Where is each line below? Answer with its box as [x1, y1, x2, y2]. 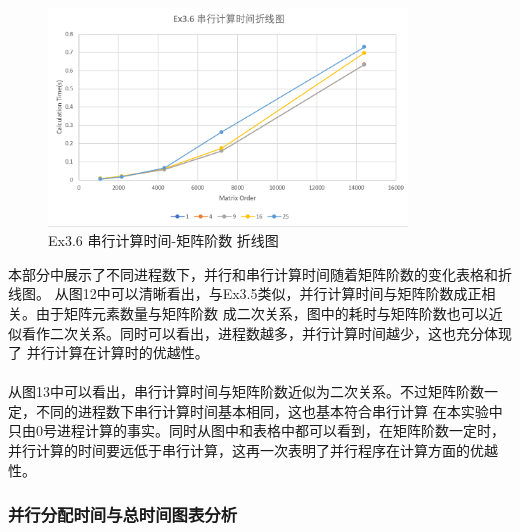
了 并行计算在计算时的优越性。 [8, 342, 209, 363]
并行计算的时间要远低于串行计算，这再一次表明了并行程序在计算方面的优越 [8, 440, 498, 461]
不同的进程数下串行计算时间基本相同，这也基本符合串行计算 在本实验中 [35, 400, 503, 421]
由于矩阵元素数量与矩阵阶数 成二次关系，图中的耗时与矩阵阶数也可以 [35, 302, 489, 323]
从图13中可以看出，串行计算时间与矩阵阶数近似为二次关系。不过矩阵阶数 [8, 381, 484, 402]
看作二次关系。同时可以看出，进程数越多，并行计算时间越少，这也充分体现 [21, 322, 512, 343]
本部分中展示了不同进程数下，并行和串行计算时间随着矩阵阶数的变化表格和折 [8, 263, 512, 284]
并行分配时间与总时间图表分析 [8, 502, 238, 527]
